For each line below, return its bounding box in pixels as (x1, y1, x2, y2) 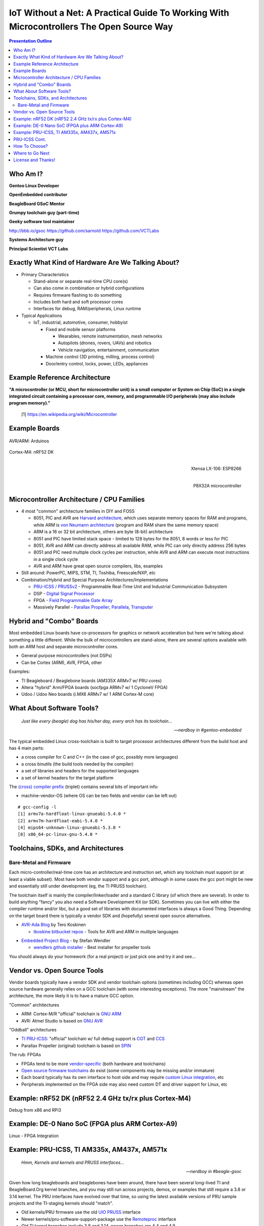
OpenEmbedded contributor (9, 192, 68, 198)
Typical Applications (21, 312, 62, 318)
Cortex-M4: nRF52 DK (9, 449, 54, 455)
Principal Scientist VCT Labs (9, 246, 68, 252)
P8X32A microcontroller (193, 483, 242, 488)
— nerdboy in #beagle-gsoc (186, 1169, 242, 1175)
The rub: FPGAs (9, 1052, 41, 1058)
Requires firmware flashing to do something (33, 292, 122, 298)
